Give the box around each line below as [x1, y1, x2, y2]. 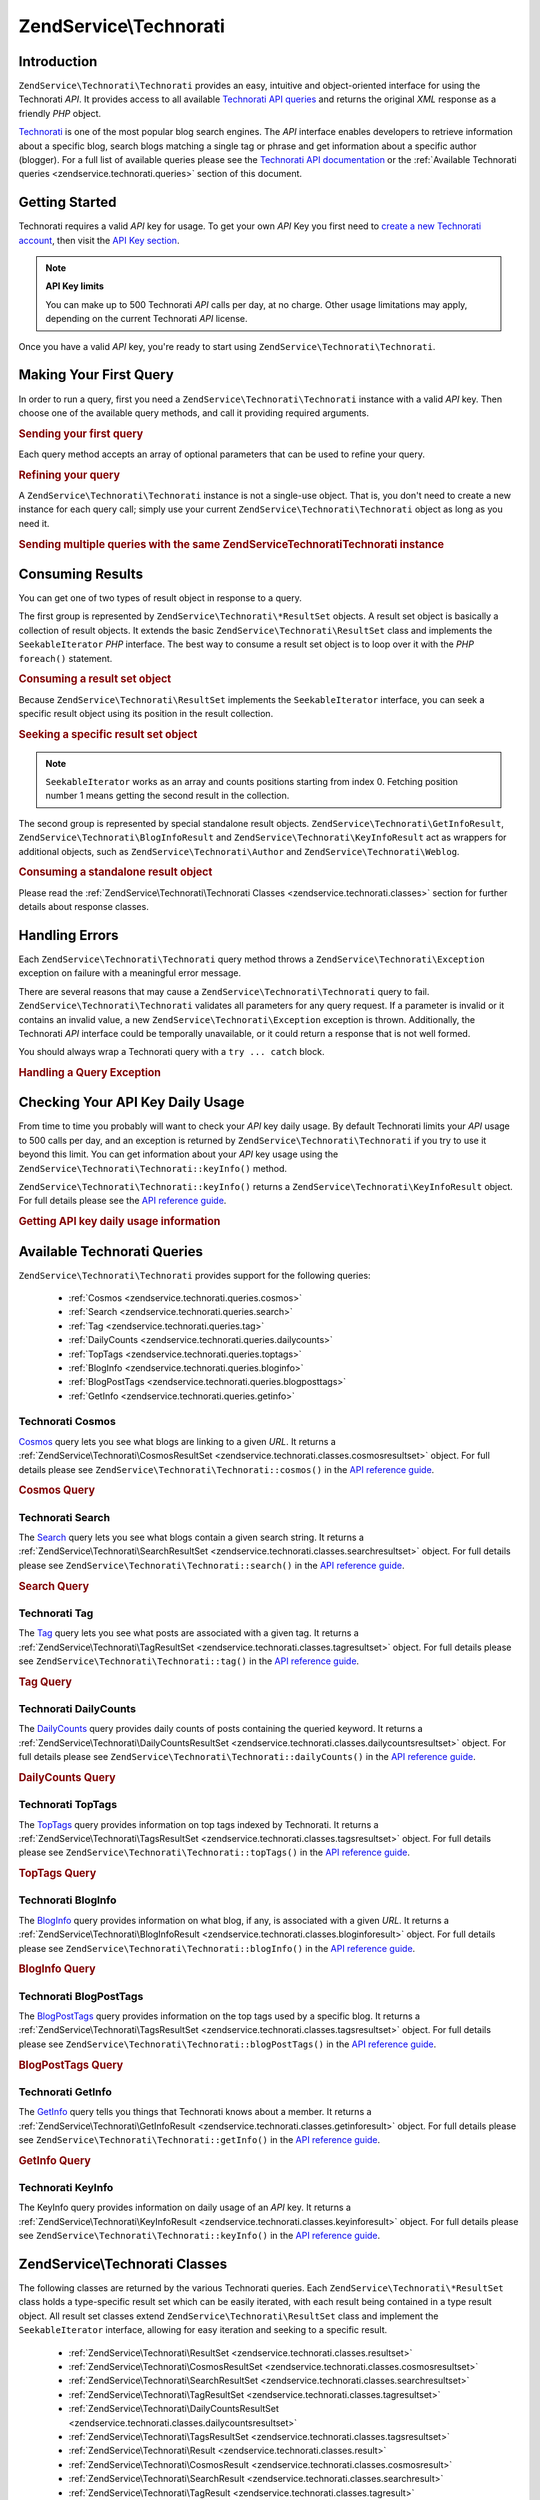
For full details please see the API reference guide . [18, 1195, 227, 1207]
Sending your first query [18, 426, 144, 440]
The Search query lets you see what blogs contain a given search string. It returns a [18, 1531, 365, 1544]
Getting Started [18, 194, 117, 211]
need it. [18, 517, 50, 529]
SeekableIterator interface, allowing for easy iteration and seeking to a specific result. [18, 2324, 388, 2336]
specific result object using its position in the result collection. [18, 708, 274, 719]
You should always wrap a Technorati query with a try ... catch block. [18, 1046, 325, 1058]
